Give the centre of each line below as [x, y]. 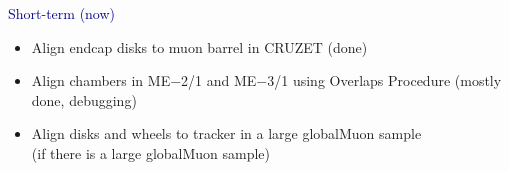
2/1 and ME [219, 80]
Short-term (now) [62, 13]
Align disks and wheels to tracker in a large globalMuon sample [226, 133]
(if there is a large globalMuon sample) [151, 152]
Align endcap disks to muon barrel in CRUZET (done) [199, 46]
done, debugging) [84, 99]
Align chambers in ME [101, 80]
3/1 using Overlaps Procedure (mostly [384, 80]
